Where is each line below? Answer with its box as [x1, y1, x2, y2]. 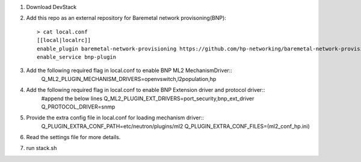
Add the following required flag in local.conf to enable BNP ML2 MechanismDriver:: [26, 67, 233, 74]
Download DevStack [26, 4, 77, 10]
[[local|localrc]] [37, 37, 91, 44]
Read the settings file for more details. [26, 134, 121, 141]
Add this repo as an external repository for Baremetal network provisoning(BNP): [26, 14, 227, 22]
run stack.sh [26, 145, 57, 152]
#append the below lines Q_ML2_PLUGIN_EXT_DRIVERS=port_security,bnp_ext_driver [41, 95, 255, 102]
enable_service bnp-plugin [37, 53, 117, 60]
